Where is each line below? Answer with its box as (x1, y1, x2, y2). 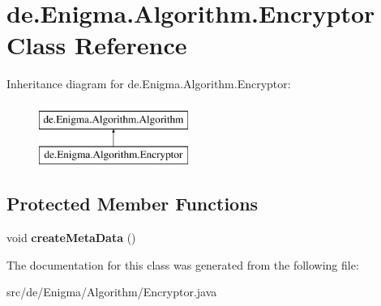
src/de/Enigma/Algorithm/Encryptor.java (6, 283, 217, 300)
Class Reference (6, 28, 187, 62)
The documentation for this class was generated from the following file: (6, 256, 359, 273)
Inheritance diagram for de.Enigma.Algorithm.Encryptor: (6, 75, 291, 92)
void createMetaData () (6, 229, 136, 246)
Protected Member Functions (6, 191, 259, 216)
